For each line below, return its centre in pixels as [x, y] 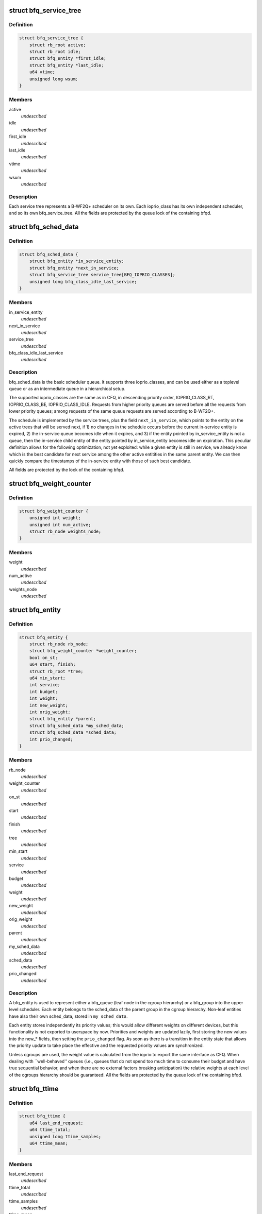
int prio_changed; [51, 739]
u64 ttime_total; [50, 1130]
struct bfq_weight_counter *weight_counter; [83, 651]
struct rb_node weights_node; [65, 531]
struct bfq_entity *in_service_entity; [77, 261]
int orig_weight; [50, 712]
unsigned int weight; [55, 518]
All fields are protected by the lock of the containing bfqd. [67, 470]
